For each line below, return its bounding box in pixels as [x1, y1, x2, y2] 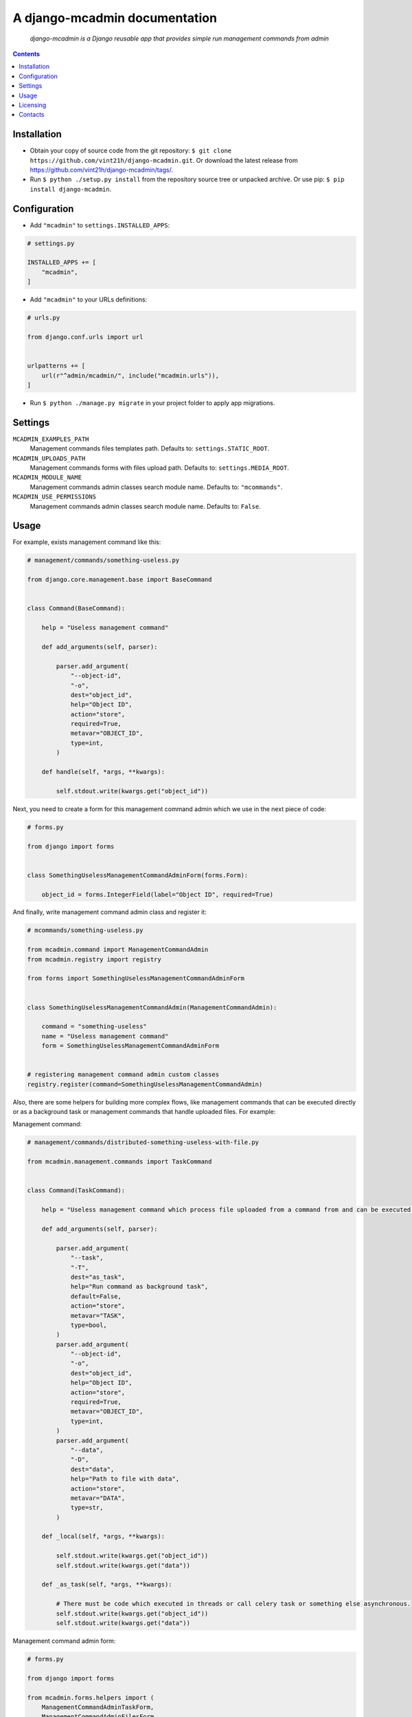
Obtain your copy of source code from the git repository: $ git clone [30, 146, 232, 155]
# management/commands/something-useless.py [27, 556, 180, 565]
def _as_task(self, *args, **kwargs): [41, 1580, 172, 1589]
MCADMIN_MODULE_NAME [12, 474, 82, 481]
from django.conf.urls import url [27, 333, 144, 341]
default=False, [70, 1292, 122, 1300]
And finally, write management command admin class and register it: [12, 908, 207, 916]
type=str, [70, 1504, 104, 1512]
